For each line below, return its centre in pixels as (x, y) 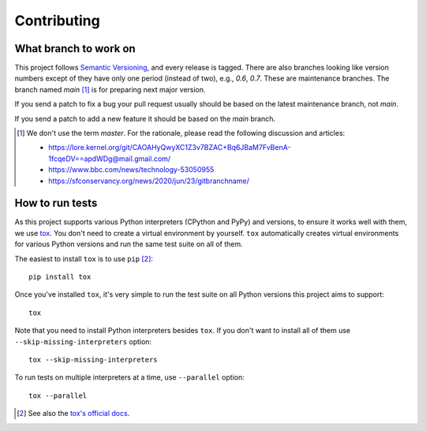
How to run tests (56, 203)
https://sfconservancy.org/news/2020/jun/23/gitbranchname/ (149, 181)
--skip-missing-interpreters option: (83, 341)
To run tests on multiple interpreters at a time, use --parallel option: (129, 377)
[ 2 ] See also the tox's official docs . (73, 414)
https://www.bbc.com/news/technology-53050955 (131, 170)
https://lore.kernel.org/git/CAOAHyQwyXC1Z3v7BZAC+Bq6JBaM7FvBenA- (170, 148)
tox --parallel (58, 395)
